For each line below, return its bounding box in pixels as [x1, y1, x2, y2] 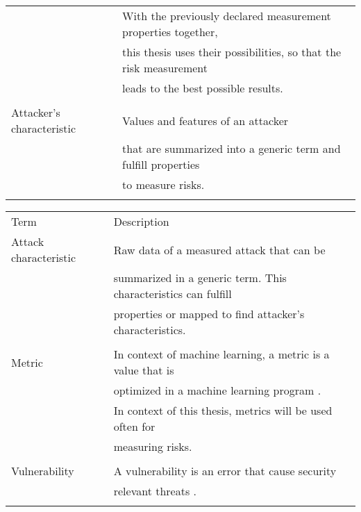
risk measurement [122, 60, 208, 76]
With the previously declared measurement [122, 8, 331, 24]
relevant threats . [113, 483, 197, 499]
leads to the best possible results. [122, 80, 283, 96]
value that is [113, 362, 174, 378]
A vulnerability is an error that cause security [113, 463, 337, 479]
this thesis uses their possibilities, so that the [122, 44, 342, 60]
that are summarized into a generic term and [122, 140, 341, 156]
